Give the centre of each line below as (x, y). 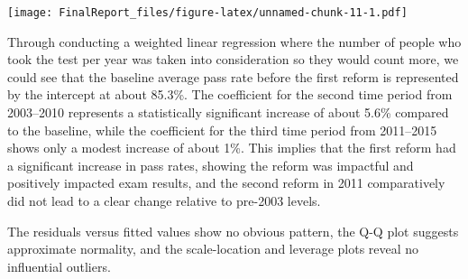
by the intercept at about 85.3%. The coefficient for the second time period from (230, 94)
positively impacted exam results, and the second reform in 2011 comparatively (226, 183)
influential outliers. (59, 266)
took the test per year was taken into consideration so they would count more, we (233, 59)
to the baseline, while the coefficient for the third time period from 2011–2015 (222, 130)
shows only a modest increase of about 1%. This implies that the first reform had (232, 148)
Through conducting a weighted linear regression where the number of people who (234, 41)
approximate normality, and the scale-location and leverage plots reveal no (213, 249)
